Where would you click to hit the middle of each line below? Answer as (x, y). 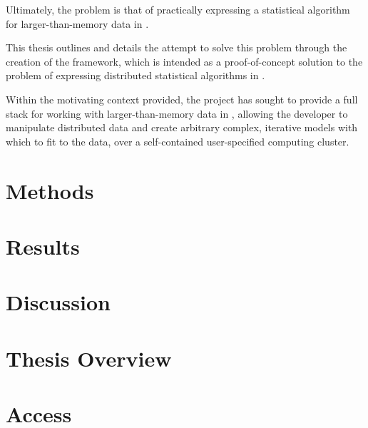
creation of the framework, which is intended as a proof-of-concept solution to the (184, 61)
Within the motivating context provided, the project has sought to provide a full (182, 99)
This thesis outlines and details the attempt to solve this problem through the (177, 47)
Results (43, 246)
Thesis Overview (89, 358)
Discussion (58, 302)
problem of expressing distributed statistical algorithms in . (136, 75)
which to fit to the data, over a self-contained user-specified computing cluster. (178, 141)
